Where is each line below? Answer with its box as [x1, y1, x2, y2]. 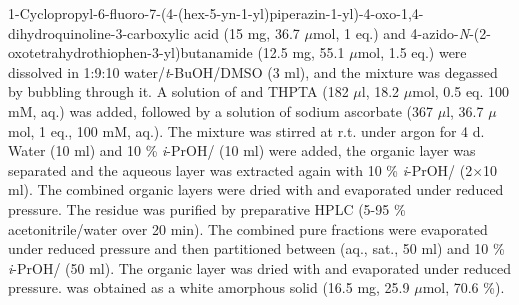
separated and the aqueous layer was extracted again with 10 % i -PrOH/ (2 [8, 159, 473, 180]
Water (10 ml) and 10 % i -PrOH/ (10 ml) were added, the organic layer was [8, 140, 476, 161]
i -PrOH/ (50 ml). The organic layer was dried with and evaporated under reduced [8, 257, 512, 278]
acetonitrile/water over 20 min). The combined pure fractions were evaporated [8, 218, 488, 239]
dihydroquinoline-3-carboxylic [8, 22, 190, 43]
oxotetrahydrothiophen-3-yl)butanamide [8, 42, 253, 63]
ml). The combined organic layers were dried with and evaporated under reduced [8, 179, 504, 200]
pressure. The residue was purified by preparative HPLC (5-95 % [8, 198, 406, 219]
